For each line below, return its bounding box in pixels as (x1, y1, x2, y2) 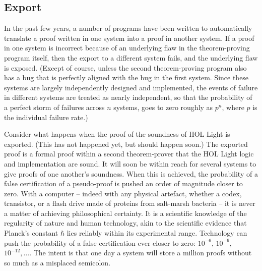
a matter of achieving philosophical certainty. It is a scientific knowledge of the (4, 207, 247, 218)
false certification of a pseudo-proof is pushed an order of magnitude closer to (4, 178, 243, 189)
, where (222, 101, 244, 112)
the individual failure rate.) (4, 112, 88, 122)
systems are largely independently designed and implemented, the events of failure (4, 82, 258, 92)
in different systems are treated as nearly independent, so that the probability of (4, 92, 252, 102)
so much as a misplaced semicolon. (4, 257, 111, 267)
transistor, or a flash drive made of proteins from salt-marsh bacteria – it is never (4, 198, 255, 208)
